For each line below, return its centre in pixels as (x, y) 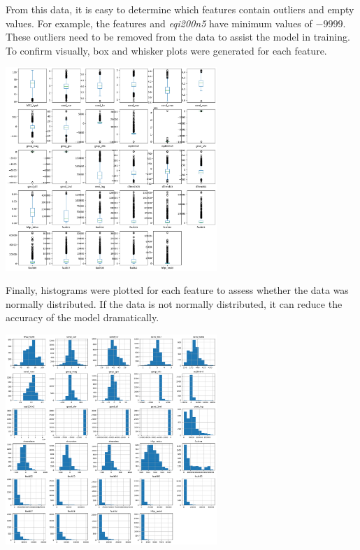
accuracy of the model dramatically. (82, 317)
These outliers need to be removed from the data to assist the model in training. (178, 37)
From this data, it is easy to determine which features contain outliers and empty (180, 9)
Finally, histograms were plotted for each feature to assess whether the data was (177, 290)
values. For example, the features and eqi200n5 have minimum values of (159, 23)
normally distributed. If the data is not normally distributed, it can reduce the (174, 303)
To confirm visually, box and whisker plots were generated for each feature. (166, 50)
